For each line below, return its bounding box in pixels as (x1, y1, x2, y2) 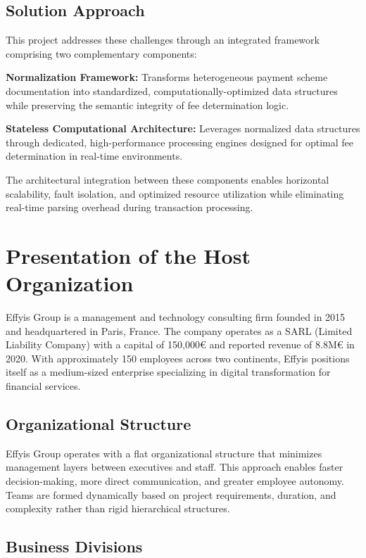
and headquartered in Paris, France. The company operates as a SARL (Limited (6, 323, 353, 338)
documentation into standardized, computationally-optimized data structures (6, 83, 338, 98)
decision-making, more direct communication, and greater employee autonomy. (6, 474, 344, 488)
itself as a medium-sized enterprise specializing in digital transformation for (6, 364, 331, 379)
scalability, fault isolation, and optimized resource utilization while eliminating (6, 186, 344, 201)
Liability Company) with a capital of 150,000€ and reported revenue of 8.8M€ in (6, 337, 355, 352)
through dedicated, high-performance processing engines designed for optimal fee (6, 134, 354, 149)
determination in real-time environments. (6, 148, 183, 163)
